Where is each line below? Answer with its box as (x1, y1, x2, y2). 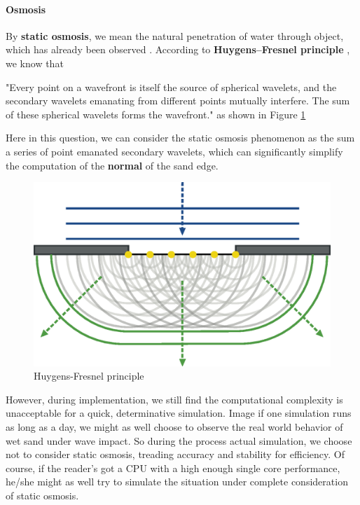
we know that (6, 55, 64, 70)
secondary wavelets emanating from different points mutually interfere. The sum (6, 93, 350, 108)
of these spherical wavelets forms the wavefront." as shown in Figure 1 (6, 106, 306, 121)
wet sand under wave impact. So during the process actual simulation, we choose (6, 433, 352, 448)
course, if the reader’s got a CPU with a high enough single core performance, (6, 460, 340, 475)
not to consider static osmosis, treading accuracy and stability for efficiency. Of (6, 447, 345, 462)
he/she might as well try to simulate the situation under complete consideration (6, 474, 348, 489)
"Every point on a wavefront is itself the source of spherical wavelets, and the (6, 79, 337, 94)
